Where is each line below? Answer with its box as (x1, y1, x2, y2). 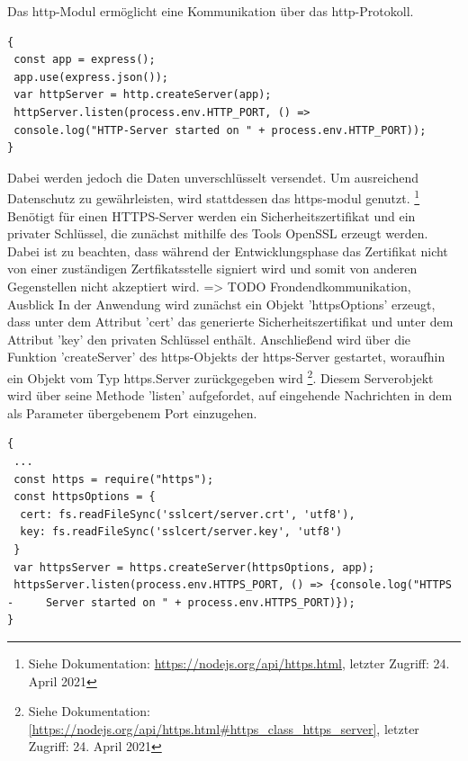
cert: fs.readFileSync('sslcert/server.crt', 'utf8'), (20, 507, 355, 521)
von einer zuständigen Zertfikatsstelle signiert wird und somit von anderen (7, 259, 418, 278)
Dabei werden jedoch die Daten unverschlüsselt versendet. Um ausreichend (7, 167, 419, 186)
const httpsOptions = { (13, 490, 156, 504)
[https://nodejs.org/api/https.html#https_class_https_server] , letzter (28, 719, 419, 738)
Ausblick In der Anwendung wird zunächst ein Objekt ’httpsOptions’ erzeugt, (7, 294, 436, 313)
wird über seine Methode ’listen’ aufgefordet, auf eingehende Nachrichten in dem (7, 386, 453, 405)
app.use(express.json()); (13, 70, 168, 84)
